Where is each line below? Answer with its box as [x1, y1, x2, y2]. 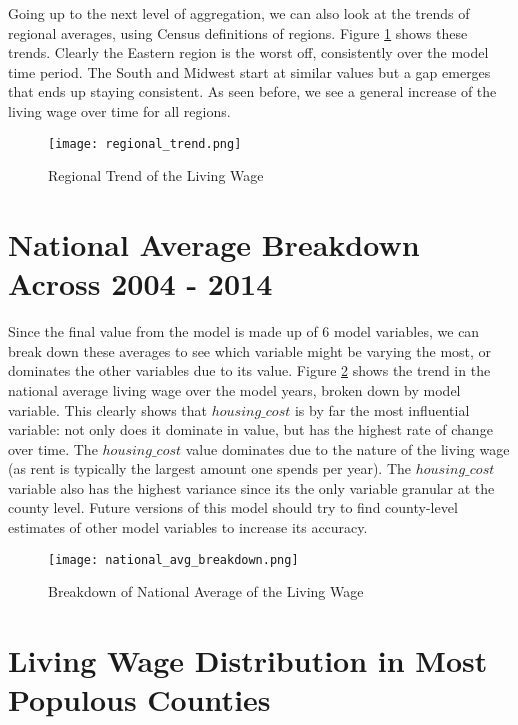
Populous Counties [8, 679, 271, 720]
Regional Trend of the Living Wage [48, 165, 264, 186]
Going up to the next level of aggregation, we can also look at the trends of [8, 3, 470, 23]
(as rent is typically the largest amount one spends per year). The [8, 458, 412, 479]
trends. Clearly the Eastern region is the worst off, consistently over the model [8, 42, 489, 63]
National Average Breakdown [8, 224, 420, 264]
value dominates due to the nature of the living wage [185, 438, 510, 459]
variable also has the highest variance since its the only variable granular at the [8, 477, 495, 498]
